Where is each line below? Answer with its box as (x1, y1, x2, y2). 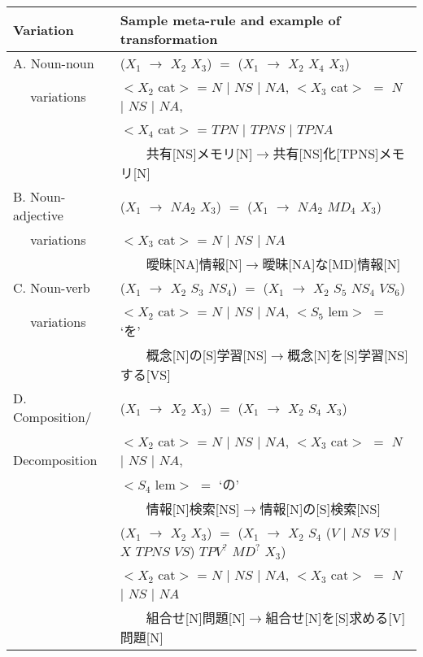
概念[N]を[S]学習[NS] (287, 346, 408, 364)
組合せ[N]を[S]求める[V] (265, 608, 406, 627)
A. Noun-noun (13, 54, 94, 72)
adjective (13, 206, 63, 224)
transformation (120, 29, 218, 48)
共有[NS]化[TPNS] (273, 144, 379, 163)
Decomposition (13, 450, 98, 469)
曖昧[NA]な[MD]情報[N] (262, 255, 401, 273)
